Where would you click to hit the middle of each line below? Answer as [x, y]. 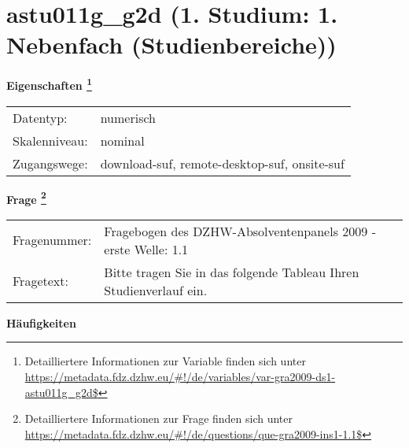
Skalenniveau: [50, 140]
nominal [122, 140]
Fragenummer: [52, 240]
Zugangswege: [50, 163]
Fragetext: [41, 281]
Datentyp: [40, 117]
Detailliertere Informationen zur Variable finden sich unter [165, 361]
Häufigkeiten [41, 322]
